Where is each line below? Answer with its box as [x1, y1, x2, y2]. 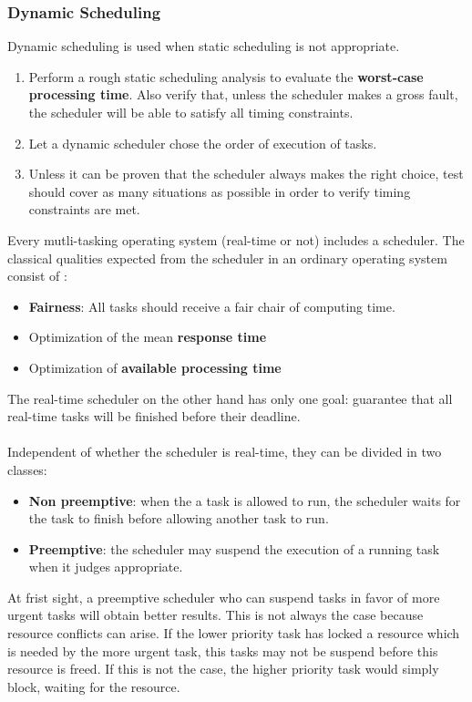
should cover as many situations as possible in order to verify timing [28, 181, 411, 201]
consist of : [7, 266, 67, 285]
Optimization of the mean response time [28, 327, 267, 346]
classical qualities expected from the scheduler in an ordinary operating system [7, 248, 447, 267]
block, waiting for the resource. [7, 676, 180, 696]
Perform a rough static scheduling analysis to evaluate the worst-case [28, 67, 424, 86]
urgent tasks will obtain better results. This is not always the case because [7, 605, 424, 625]
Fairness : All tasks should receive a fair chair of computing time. [28, 296, 395, 315]
